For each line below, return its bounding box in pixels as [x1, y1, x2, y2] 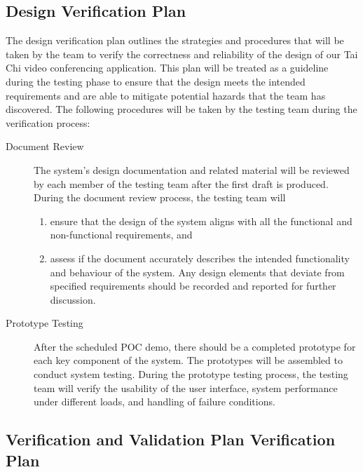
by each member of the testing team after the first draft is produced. [34, 176, 329, 191]
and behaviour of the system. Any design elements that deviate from [50, 264, 345, 279]
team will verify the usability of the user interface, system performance [34, 380, 338, 395]
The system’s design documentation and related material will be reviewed [34, 162, 350, 177]
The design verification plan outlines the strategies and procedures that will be [6, 33, 344, 48]
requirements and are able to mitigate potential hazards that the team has [6, 88, 326, 102]
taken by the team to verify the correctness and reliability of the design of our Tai [6, 46, 358, 61]
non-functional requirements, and [50, 227, 193, 242]
